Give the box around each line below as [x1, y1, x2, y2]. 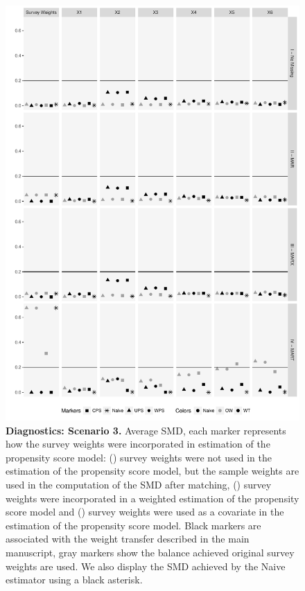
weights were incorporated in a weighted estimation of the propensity [6, 491, 299, 505]
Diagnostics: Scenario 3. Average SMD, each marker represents [6, 423, 286, 437]
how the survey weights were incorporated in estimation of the [6, 436, 270, 451]
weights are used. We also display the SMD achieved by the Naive [6, 558, 286, 573]
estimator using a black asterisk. [6, 572, 143, 587]
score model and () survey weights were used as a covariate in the [6, 504, 284, 519]
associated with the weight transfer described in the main [6, 531, 250, 546]
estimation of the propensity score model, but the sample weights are [6, 464, 299, 478]
